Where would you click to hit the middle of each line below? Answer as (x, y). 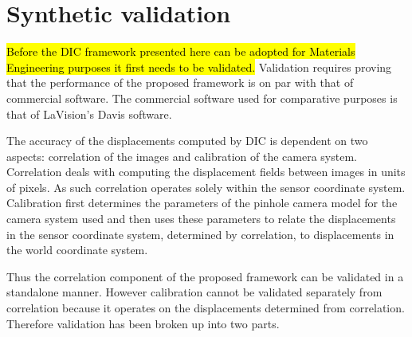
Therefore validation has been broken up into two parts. (143, 323)
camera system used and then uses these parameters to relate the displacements (201, 219)
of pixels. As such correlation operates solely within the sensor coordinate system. (206, 187)
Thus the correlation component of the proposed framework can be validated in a (205, 276)
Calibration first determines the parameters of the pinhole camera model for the (202, 203)
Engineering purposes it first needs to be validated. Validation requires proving (199, 67)
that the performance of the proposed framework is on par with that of (180, 82)
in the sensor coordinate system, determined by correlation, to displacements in (200, 234)
